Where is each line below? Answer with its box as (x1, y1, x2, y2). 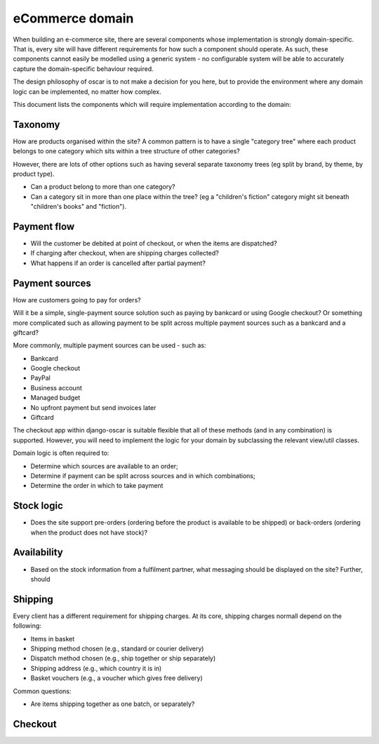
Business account (30, 383, 82, 392)
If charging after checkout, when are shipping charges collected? (30, 249, 219, 257)
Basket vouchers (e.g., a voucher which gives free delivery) (30, 674, 203, 682)
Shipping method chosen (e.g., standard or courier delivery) (30, 644, 204, 653)
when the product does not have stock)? (30, 528, 147, 537)
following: (13, 622, 41, 630)
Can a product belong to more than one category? (30, 183, 175, 191)
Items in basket (30, 634, 75, 643)
